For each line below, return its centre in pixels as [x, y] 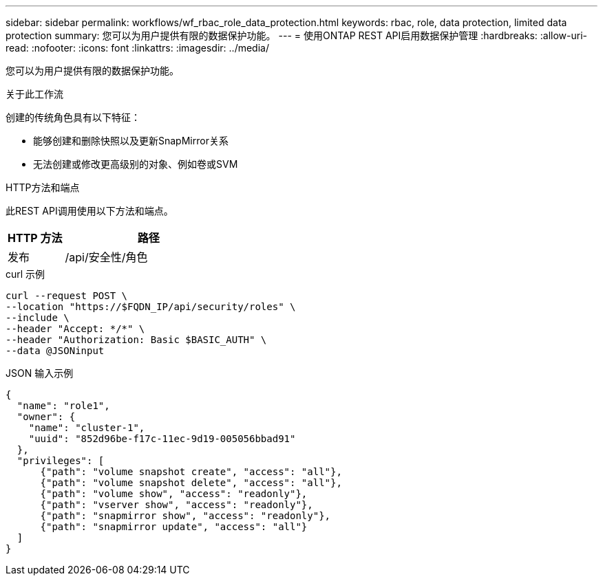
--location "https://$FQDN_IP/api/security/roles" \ [151, 307]
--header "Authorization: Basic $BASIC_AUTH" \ [136, 340]
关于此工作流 [34, 94]
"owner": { [46, 417]
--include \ [38, 318]
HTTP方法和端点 [43, 187]
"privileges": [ [61, 461]
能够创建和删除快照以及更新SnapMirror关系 [131, 141]
